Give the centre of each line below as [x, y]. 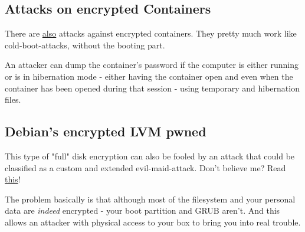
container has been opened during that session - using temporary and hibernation [152, 88]
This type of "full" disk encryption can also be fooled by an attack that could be [150, 156]
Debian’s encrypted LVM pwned [106, 131]
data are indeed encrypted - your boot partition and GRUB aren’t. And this [142, 210]
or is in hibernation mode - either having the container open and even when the [149, 76]
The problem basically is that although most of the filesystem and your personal [150, 199]
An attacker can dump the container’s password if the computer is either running [152, 65]
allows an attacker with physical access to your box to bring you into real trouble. [153, 222]
